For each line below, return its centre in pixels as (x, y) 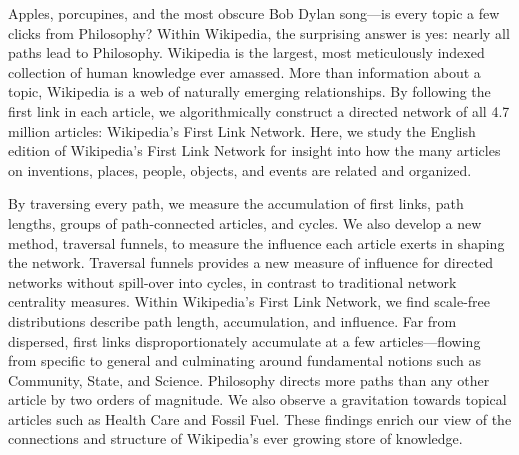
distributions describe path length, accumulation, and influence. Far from (232, 320)
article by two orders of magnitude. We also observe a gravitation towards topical (257, 399)
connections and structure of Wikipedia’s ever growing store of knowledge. (235, 438)
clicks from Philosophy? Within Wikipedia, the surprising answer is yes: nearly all (259, 32)
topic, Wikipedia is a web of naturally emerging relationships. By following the (249, 91)
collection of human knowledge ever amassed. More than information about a (244, 71)
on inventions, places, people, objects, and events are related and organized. (240, 169)
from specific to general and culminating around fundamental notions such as (244, 360)
